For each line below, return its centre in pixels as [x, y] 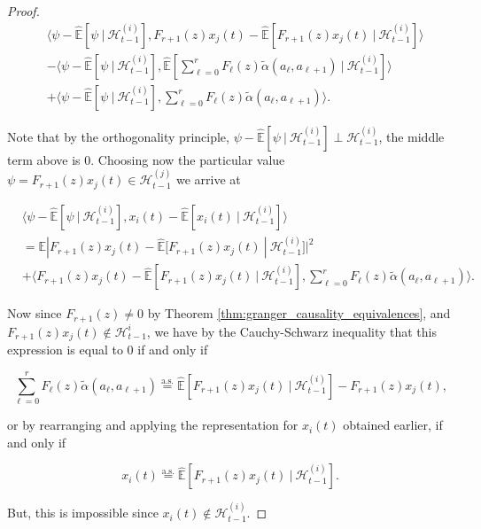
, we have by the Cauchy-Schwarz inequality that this [292, 331]
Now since [35, 313]
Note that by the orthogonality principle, [118, 136]
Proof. [23, 11]
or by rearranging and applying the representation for [153, 425]
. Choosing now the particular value [188, 159]
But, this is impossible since [83, 513]
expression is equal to [65, 350]
